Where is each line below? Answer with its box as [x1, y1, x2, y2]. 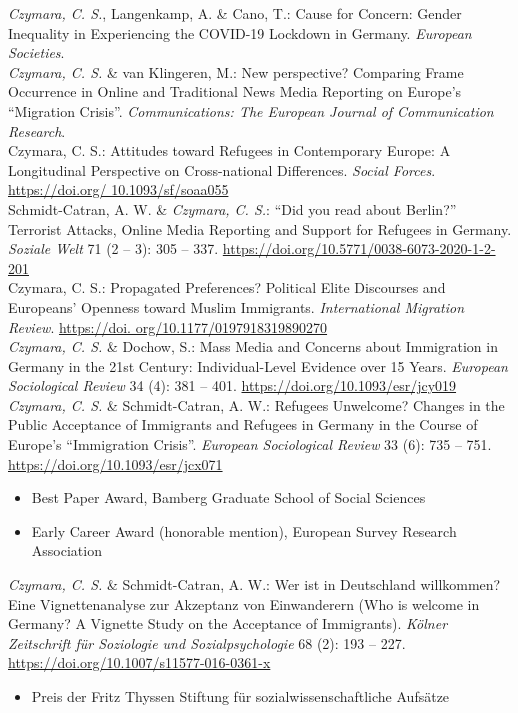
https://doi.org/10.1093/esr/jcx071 [8, 453, 223, 474]
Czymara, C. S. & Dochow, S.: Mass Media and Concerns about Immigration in [8, 336, 498, 357]
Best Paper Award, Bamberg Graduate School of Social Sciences [31, 487, 426, 508]
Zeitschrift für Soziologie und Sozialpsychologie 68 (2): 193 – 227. [8, 632, 406, 653]
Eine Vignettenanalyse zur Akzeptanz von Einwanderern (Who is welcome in [8, 593, 480, 614]
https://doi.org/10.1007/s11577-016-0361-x [8, 652, 271, 673]
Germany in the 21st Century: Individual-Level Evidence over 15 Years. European [8, 355, 508, 376]
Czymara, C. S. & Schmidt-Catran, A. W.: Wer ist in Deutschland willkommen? [8, 574, 501, 595]
